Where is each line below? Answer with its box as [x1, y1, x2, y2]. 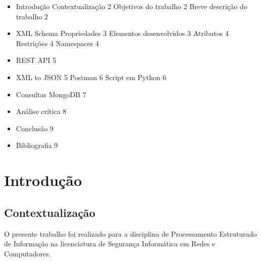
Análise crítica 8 [16, 106, 67, 117]
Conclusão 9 [16, 123, 54, 133]
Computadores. [4, 248, 51, 258]
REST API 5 [16, 55, 56, 65]
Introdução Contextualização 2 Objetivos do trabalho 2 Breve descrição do [16, 1, 247, 11]
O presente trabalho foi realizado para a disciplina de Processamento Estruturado [4, 228, 257, 239]
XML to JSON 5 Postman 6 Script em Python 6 [16, 71, 166, 82]
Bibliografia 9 [16, 140, 58, 151]
